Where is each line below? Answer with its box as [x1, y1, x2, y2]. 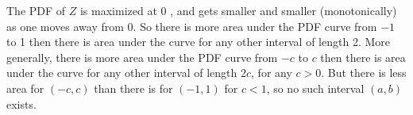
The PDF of [6, 2, 66, 18]
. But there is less [321, 64, 407, 81]
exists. [6, 95, 37, 112]
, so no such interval [266, 79, 365, 96]
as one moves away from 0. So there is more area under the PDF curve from [6, 17, 377, 34]
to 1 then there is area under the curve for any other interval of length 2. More [6, 33, 390, 50]
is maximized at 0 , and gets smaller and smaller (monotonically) [79, 2, 397, 18]
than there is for [94, 79, 173, 96]
